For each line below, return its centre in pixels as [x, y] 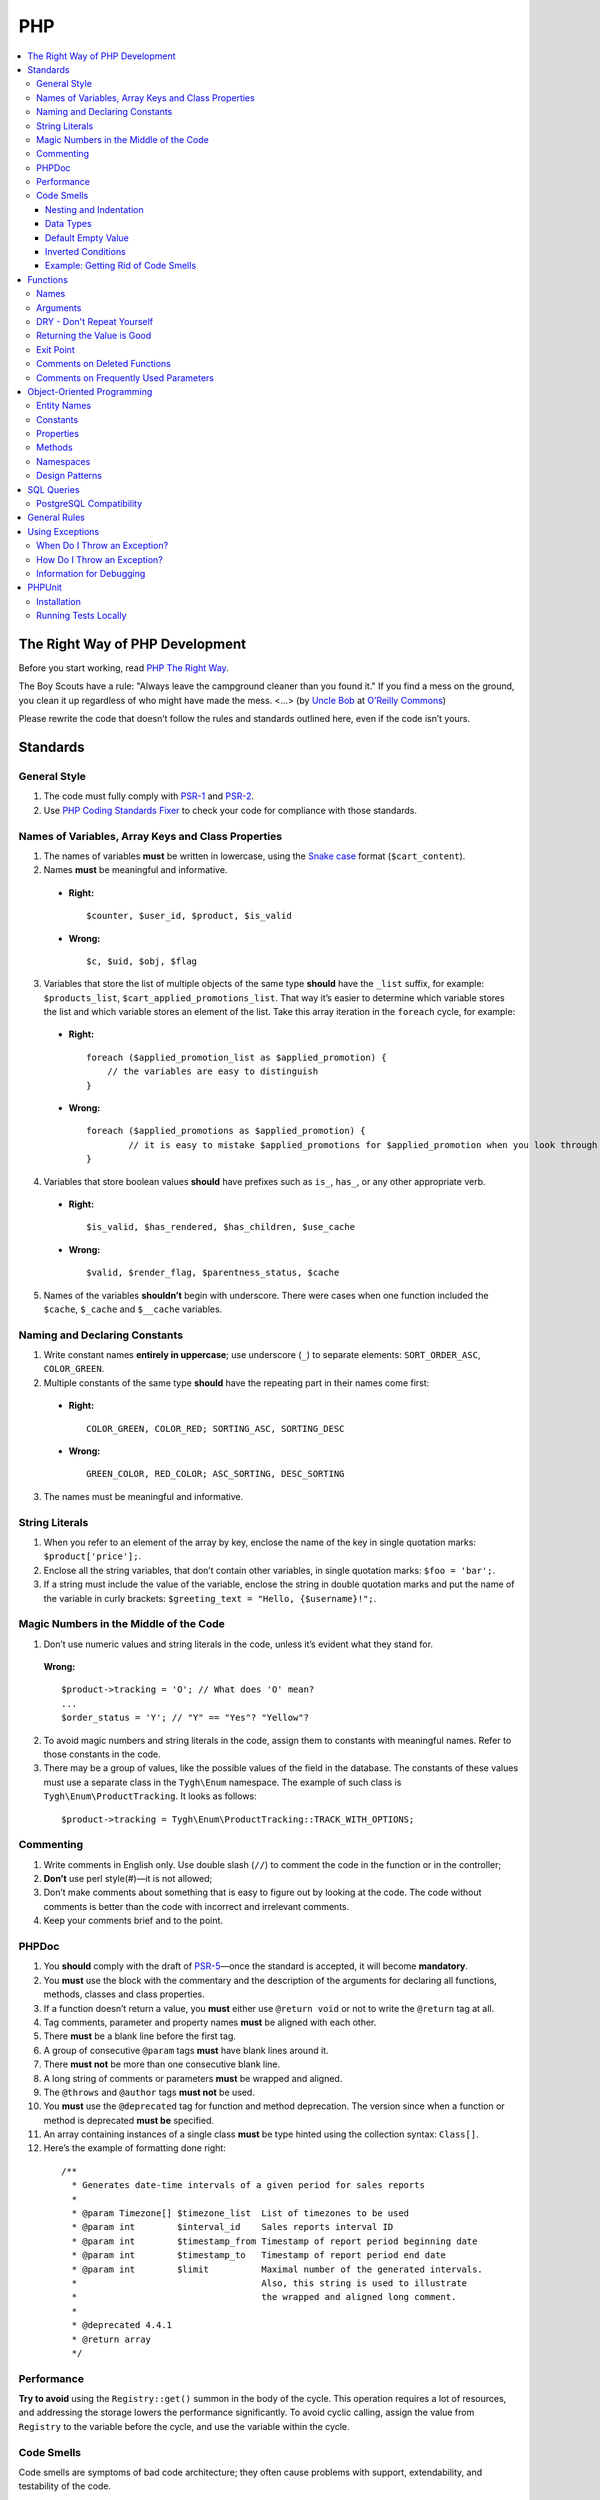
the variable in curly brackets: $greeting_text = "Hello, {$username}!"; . [210, 1598]
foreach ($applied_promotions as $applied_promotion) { [226, 1131]
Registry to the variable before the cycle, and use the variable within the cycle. [184, 2426]
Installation [59, 601]
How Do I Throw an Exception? [100, 559]
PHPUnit [44, 587]
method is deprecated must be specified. [129, 2120]
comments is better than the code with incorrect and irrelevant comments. [196, 1906]
